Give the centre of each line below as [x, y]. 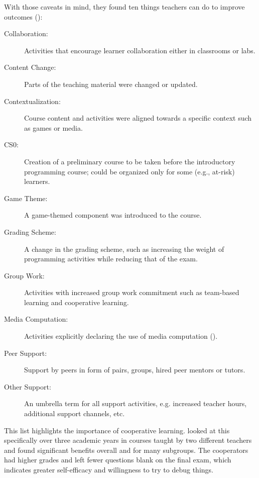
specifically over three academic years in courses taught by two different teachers [128, 440]
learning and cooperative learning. [77, 302]
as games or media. [53, 127]
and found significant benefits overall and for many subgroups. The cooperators [126, 450]
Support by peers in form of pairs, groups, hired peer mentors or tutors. [135, 370]
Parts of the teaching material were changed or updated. [111, 84]
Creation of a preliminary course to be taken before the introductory [130, 161]
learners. [37, 181]
